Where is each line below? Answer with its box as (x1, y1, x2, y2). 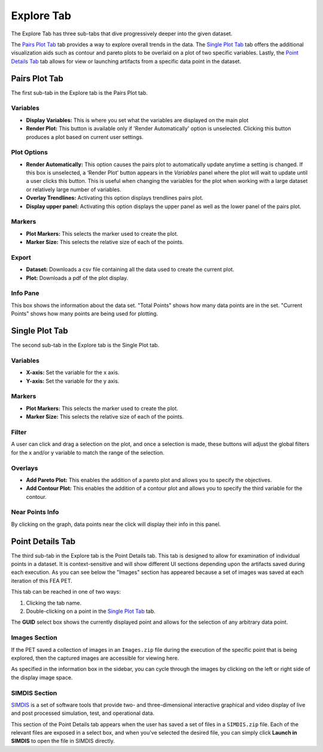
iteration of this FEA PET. (11, 577, 73, 584)
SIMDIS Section (11, 688, 57, 697)
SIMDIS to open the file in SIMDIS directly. (11, 738, 115, 745)
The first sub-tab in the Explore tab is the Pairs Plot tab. (11, 89, 148, 96)
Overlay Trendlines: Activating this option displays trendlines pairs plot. (26, 194, 203, 201)
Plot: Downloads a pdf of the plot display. (26, 274, 129, 281)
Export (11, 253, 31, 261)
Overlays (11, 464, 38, 472)
